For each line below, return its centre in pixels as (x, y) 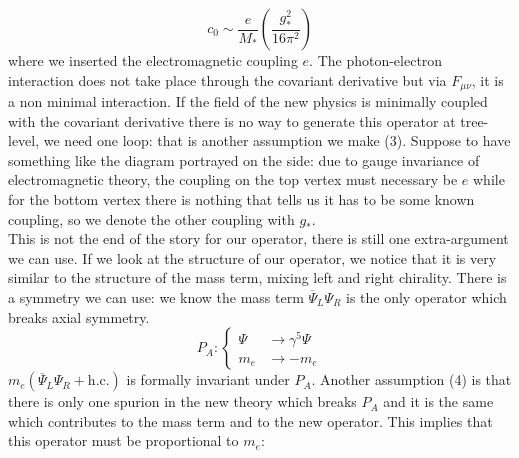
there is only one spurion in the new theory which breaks (182, 401)
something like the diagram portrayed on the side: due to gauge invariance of (244, 159)
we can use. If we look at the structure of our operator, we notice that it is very (252, 257)
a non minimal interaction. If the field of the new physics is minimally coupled (248, 101)
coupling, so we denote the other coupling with (151, 218)
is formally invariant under (208, 379)
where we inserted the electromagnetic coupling (153, 60)
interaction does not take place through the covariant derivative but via (227, 79)
